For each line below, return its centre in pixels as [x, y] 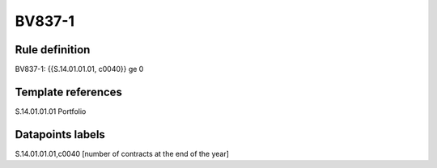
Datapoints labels [60, 134]
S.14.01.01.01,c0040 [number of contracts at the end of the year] [122, 153]
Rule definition [53, 50]
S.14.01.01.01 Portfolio [51, 111]
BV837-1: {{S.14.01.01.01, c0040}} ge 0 [79, 69]
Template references [69, 92]
